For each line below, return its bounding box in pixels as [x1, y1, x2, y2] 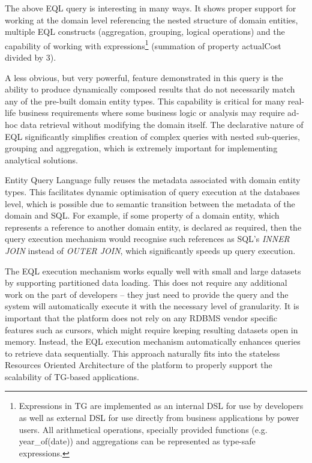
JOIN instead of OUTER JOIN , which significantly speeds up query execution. [5, 244, 296, 256]
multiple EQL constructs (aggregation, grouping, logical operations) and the [5, 25, 285, 38]
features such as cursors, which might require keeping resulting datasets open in [5, 323, 298, 336]
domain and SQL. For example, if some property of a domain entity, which [5, 209, 280, 222]
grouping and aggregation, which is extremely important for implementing [5, 142, 278, 154]
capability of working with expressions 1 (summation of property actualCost [5, 37, 281, 52]
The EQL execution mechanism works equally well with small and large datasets [5, 264, 301, 277]
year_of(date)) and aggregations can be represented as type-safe [19, 435, 256, 447]
